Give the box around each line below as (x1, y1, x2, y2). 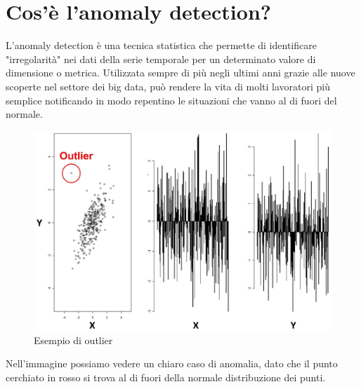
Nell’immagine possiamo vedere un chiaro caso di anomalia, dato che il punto (6, 356, 338, 371)
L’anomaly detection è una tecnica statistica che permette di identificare (6, 38, 317, 53)
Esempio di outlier (34, 332, 113, 347)
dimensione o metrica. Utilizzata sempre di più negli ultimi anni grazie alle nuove (6, 65, 355, 80)
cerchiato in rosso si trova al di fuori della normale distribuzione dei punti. (6, 369, 326, 384)
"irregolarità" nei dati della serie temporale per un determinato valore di (6, 51, 316, 66)
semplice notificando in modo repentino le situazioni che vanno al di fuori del (6, 93, 337, 107)
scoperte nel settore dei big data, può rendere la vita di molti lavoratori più (6, 79, 331, 93)
